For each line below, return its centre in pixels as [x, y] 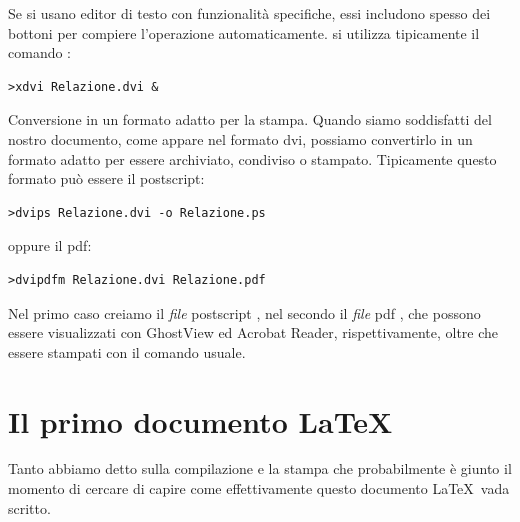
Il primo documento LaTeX [200, 420]
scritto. [29, 507]
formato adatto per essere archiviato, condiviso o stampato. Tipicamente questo [252, 158]
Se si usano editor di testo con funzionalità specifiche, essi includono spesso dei [249, 13]
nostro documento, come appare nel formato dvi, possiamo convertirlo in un [240, 138]
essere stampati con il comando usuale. [127, 351]
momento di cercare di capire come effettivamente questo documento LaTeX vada [259, 488]
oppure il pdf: [50, 245]
